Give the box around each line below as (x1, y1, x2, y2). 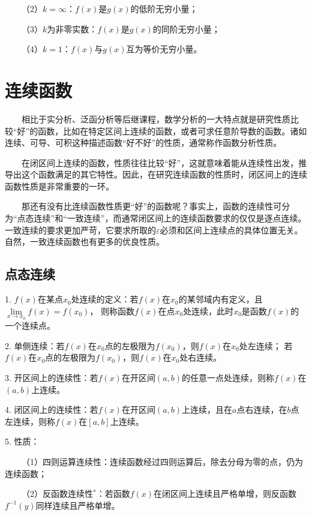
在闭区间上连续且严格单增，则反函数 (154, 487, 297, 500)
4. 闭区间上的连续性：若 (5, 403, 98, 416)
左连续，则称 (5, 415, 55, 427)
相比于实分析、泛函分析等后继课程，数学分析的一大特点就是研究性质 (21, 112, 290, 125)
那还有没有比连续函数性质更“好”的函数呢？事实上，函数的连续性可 (21, 200, 282, 212)
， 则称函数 (89, 304, 135, 317)
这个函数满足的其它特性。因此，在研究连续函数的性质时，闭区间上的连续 (21, 168, 307, 181)
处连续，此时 (183, 304, 234, 317)
